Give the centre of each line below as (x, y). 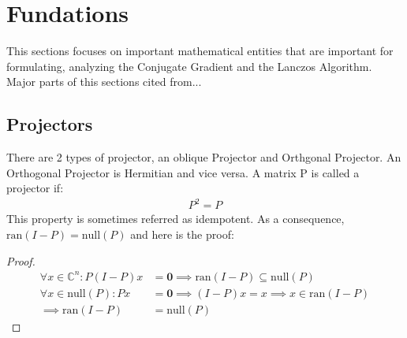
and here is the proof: (182, 234)
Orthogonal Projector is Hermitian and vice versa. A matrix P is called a (183, 172)
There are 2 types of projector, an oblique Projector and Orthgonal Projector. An (204, 157)
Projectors (50, 124)
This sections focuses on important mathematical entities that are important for (200, 51)
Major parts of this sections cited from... (104, 82)
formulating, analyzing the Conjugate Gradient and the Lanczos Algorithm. (189, 66)
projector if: (35, 188)
